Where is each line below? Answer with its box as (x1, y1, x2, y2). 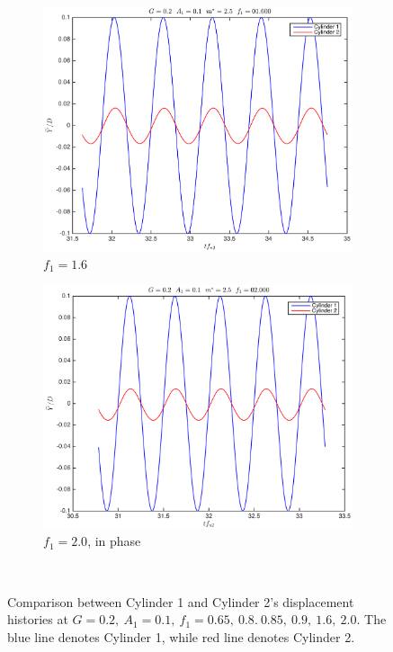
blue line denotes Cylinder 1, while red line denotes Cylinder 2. (7, 627, 355, 646)
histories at (7, 610, 68, 629)
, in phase (87, 531, 141, 550)
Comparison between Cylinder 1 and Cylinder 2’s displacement (7, 592, 354, 611)
